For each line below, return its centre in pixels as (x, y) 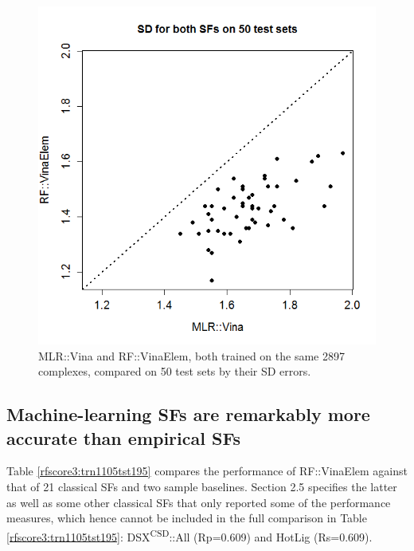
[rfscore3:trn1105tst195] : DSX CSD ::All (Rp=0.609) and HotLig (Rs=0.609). (189, 535)
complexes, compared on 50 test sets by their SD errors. (175, 371)
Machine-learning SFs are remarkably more (188, 414)
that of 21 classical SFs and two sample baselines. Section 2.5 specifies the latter (202, 486)
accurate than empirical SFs (124, 437)
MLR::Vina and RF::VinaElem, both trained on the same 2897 (191, 355)
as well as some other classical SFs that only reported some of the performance (199, 502)
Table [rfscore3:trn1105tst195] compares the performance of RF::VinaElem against (207, 471)
